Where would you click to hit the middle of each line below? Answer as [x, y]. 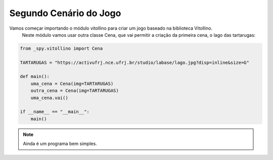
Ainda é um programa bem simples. [60, 144]
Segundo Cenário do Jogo [65, 13]
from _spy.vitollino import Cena [61, 48]
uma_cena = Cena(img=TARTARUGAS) [72, 84]
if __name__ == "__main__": [55, 112]
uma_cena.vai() [49, 98]
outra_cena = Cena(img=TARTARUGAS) [75, 91]
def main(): [35, 76]
